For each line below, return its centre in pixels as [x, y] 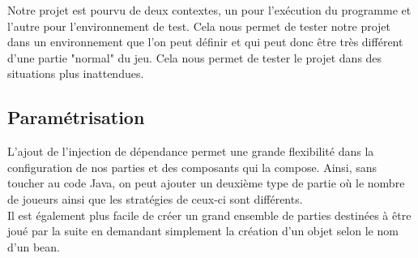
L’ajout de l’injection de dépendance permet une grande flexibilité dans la [191, 151]
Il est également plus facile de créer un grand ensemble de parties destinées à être [209, 215]
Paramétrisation [76, 117]
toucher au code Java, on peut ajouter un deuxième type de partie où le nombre [206, 183]
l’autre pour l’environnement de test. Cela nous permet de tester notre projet [199, 26]
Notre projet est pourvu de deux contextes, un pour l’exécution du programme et [209, 10]
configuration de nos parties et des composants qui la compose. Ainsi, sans [192, 167]
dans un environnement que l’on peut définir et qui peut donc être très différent [205, 42]
